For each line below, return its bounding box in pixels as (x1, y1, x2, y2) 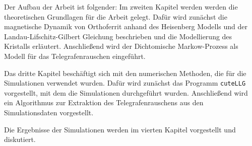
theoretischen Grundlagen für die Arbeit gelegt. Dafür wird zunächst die (4, 11, 227, 22)
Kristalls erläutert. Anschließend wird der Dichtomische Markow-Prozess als (4, 41, 238, 51)
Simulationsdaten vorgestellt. (4, 107, 94, 117)
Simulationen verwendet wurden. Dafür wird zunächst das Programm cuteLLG (4, 78, 246, 88)
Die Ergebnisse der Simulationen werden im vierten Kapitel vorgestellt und (4, 124, 236, 134)
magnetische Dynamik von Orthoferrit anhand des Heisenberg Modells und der (4, 21, 247, 32)
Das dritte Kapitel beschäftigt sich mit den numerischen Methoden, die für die (4, 67, 246, 78)
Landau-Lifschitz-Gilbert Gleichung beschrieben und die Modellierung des (4, 31, 232, 41)
